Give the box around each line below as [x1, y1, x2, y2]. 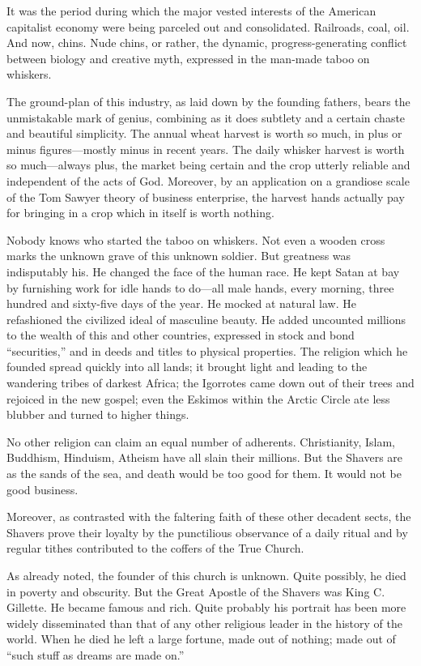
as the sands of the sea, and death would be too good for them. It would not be [6, 465, 402, 482]
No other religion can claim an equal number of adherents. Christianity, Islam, [6, 433, 395, 450]
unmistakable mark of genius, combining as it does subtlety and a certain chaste [6, 109, 406, 126]
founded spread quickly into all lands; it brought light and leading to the [6, 358, 368, 375]
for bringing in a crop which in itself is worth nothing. [6, 204, 274, 221]
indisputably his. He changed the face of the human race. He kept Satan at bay [6, 263, 400, 280]
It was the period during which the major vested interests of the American [6, 2, 376, 19]
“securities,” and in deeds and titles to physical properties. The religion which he [6, 342, 408, 359]
